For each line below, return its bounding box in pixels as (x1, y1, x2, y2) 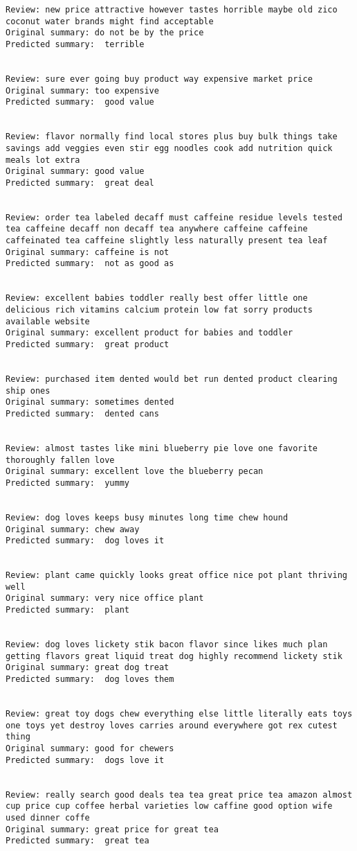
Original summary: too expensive (6, 85, 159, 96)
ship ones (6, 385, 51, 396)
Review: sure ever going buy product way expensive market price (6, 73, 313, 84)
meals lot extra (6, 155, 80, 165)
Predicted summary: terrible (6, 39, 145, 49)
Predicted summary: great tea (6, 836, 149, 846)
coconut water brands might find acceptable (6, 16, 214, 26)
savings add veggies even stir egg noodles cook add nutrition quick (6, 143, 333, 153)
